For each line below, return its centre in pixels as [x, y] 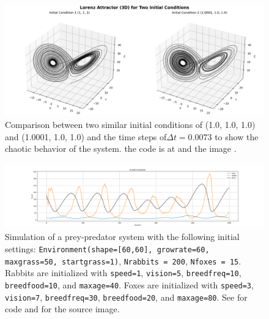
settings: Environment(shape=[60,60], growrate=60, [107, 248]
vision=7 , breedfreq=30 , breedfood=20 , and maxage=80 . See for [126, 297]
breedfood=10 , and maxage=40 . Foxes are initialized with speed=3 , [129, 284]
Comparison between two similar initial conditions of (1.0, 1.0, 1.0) [130, 124]
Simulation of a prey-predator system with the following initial [122, 237]
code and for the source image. [62, 309]
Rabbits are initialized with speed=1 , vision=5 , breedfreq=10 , [123, 273]
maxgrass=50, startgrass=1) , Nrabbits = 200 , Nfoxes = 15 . [123, 261]
